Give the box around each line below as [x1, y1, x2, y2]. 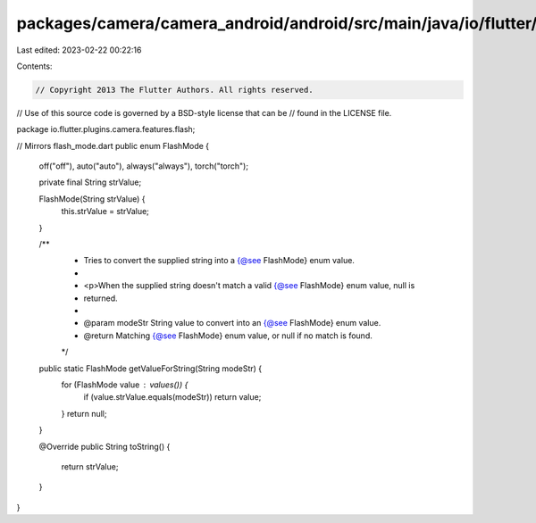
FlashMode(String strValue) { [38, 193, 146, 204]
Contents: [16, 61, 53, 71]
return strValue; [61, 461, 119, 472]
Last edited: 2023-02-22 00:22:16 [16, 45, 142, 55]
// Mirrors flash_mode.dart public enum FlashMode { [16, 140, 210, 151]
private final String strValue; [38, 177, 142, 187]
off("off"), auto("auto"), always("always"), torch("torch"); [38, 161, 249, 171]
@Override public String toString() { [38, 441, 171, 452]
